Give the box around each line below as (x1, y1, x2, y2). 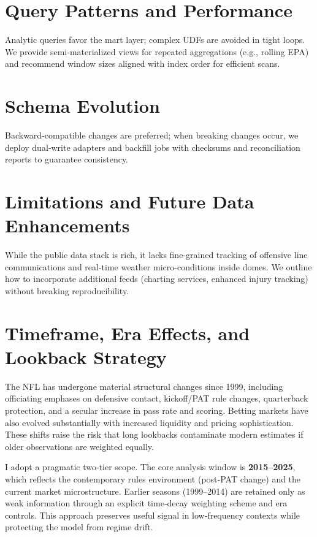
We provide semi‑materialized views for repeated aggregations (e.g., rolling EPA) (5, 45, 309, 58)
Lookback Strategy (5, 344, 167, 369)
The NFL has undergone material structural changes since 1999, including (5, 379, 283, 392)
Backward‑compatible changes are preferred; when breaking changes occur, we (5, 129, 299, 142)
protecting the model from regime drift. (5, 520, 153, 533)
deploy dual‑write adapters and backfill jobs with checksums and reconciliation (5, 140, 300, 153)
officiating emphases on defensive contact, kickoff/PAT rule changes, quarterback (5, 392, 308, 405)
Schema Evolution (5, 93, 160, 118)
